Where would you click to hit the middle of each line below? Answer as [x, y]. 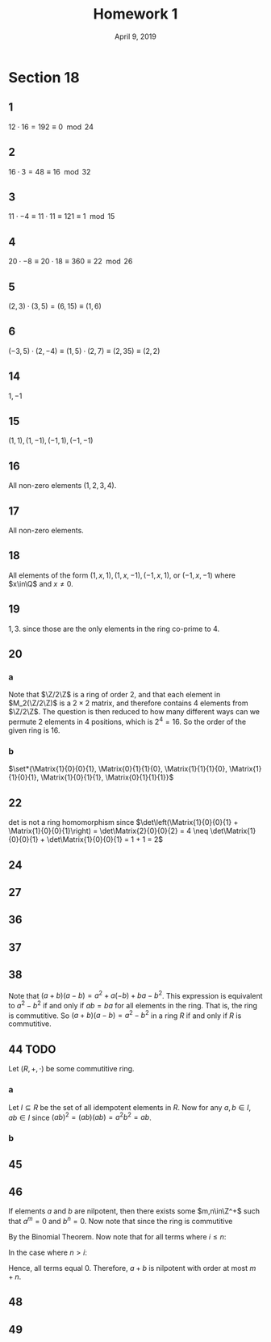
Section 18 [44, 77]
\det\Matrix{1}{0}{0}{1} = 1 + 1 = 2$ [105, 839]
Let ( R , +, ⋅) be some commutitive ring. [71, 1069]
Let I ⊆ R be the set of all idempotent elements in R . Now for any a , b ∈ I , [130, 1107]
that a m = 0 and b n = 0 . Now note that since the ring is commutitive [121, 1221]
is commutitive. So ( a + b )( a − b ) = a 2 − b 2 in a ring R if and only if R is [125, 1015]
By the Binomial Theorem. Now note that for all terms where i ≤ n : [117, 1237]
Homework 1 [135, 14]
